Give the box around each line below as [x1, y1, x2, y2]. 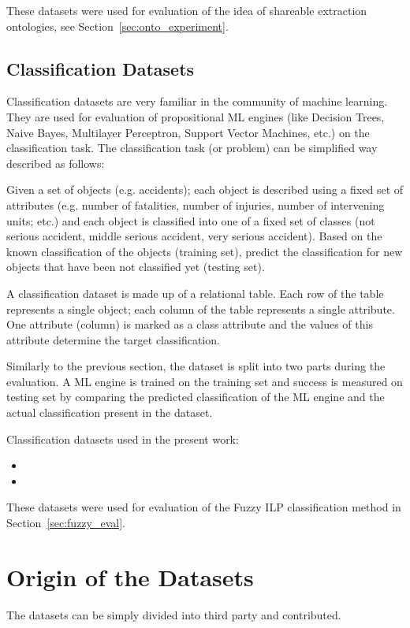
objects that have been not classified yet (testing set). [6, 258, 265, 275]
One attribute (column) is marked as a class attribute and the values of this [6, 316, 373, 333]
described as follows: [6, 154, 105, 171]
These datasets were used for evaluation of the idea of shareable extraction [6, 2, 367, 18]
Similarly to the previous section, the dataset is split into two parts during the [6, 358, 386, 374]
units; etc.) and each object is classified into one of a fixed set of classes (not [6, 212, 375, 229]
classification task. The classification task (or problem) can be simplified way [6, 139, 378, 156]
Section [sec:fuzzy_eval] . [6, 515, 125, 531]
